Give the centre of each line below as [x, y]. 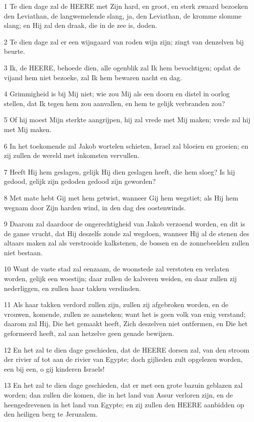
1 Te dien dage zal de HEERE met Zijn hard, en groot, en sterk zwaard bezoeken [126, 6]
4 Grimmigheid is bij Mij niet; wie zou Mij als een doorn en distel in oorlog [117, 94]
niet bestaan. [23, 252]
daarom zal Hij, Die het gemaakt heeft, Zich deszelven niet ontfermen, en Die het [126, 323]
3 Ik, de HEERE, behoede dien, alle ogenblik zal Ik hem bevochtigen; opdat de [122, 67]
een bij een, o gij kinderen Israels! [54, 368]
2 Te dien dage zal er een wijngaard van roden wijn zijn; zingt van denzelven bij [124, 41]
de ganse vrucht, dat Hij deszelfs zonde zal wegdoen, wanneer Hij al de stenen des [127, 233]
